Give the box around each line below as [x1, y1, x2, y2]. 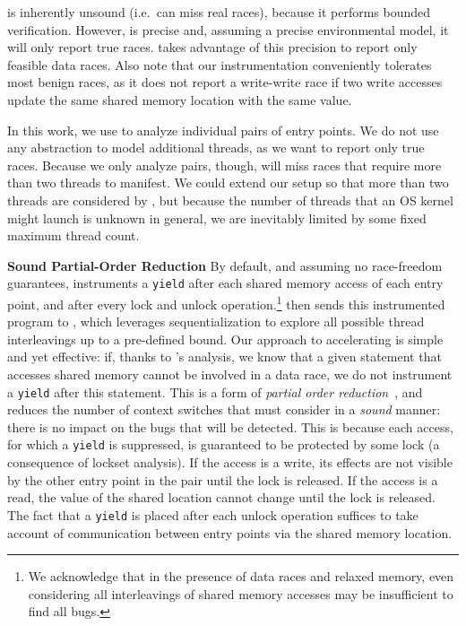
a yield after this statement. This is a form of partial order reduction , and [7, 382, 423, 401]
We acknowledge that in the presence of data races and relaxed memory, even [28, 567, 454, 586]
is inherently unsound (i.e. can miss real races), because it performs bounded [7, 3, 431, 21]
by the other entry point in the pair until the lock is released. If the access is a [7, 470, 438, 489]
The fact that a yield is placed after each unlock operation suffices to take [7, 505, 419, 524]
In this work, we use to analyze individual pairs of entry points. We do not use [7, 120, 439, 139]
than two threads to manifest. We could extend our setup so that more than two [7, 173, 449, 192]
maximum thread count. [7, 226, 140, 245]
